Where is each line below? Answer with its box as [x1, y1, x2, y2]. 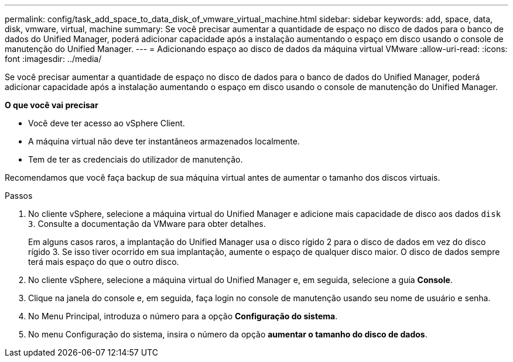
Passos [5, 191, 33, 201]
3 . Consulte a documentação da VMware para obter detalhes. [28, 219, 266, 229]
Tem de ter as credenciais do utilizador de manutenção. [28, 154, 243, 164]
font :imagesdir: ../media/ [5, 54, 102, 64]
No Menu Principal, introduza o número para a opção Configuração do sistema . [28, 311, 338, 321]
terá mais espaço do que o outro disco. [28, 257, 179, 267]
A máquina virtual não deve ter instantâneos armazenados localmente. [28, 136, 300, 146]
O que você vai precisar [5, 100, 98, 110]
